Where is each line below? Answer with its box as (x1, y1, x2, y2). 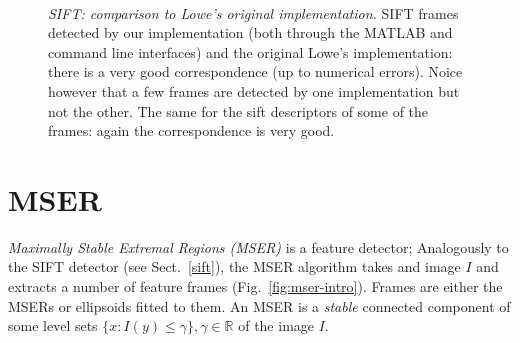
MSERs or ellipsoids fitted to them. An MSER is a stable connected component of (8, 295, 511, 316)
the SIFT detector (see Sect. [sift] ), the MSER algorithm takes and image (8, 256, 461, 277)
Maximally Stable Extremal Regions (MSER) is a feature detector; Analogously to (8, 236, 509, 257)
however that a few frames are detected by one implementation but (48, 80, 460, 101)
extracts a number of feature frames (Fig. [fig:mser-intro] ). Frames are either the (8, 276, 503, 297)
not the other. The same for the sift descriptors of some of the (48, 100, 429, 121)
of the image (238, 315, 315, 336)
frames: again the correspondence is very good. (48, 120, 335, 141)
